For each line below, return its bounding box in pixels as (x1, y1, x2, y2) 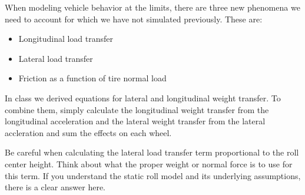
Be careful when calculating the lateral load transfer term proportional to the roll (5, 146, 299, 158)
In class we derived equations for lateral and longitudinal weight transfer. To (5, 91, 281, 104)
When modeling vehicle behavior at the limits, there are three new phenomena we (5, 1, 300, 13)
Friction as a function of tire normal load (18, 72, 167, 84)
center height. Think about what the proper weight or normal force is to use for (5, 157, 293, 170)
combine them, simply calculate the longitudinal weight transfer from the (5, 103, 269, 115)
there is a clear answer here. (5, 181, 105, 193)
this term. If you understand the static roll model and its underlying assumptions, (5, 169, 301, 181)
